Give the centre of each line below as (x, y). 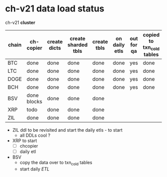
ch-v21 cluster (20, 22)
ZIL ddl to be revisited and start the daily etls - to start (67, 130)
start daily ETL (35, 169)
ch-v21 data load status (55, 9)
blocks (34, 102)
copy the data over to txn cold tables (56, 163)
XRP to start (25, 141)
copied (151, 34)
